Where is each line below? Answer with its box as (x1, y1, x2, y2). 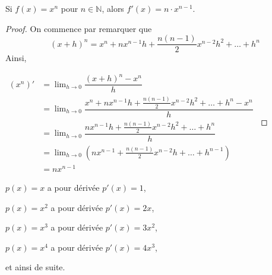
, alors (102, 2, 124, 14)
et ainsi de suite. (5, 261, 65, 273)
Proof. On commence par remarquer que (5, 22, 152, 34)
